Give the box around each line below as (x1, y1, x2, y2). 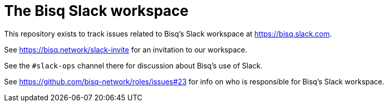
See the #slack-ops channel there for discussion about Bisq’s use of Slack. (4, 61, 263, 70)
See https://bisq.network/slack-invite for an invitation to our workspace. (4, 45, 247, 54)
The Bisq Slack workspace (4, 2, 189, 20)
